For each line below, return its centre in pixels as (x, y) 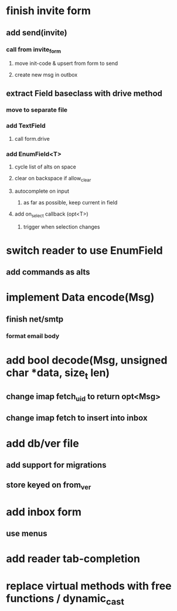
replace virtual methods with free (89, 586)
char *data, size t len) (58, 374)
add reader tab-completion (73, 559)
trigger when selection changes (62, 227)
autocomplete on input (42, 191)
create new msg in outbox (46, 75)
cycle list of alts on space (45, 167)
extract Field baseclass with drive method (84, 93)
